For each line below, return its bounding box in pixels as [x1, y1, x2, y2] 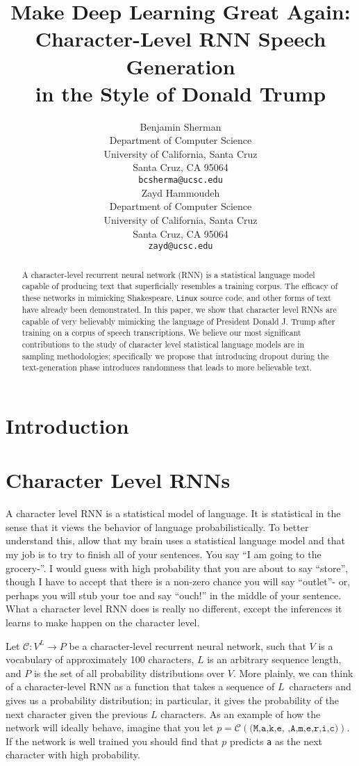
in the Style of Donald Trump [35, 79, 326, 107]
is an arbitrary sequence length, [207, 652, 342, 667]
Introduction [6, 411, 129, 439]
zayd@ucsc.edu [148, 241, 213, 252]
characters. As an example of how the [160, 706, 321, 721]
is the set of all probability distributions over [33, 665, 225, 680]
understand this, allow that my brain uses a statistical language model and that [6, 533, 346, 548]
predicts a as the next [230, 733, 323, 748]
